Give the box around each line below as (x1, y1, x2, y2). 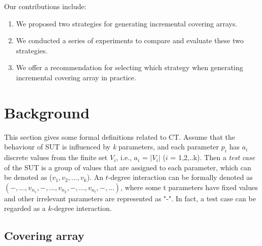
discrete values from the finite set (4, 152, 108, 163)
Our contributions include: (4, 1, 86, 11)
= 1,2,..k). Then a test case (170, 152, 255, 163)
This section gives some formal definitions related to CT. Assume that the (4, 131, 236, 142)
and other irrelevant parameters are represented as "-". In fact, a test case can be (4, 193, 256, 203)
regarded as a (4, 203, 46, 213)
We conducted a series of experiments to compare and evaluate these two (16, 35, 244, 46)
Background (4, 102, 90, 122)
